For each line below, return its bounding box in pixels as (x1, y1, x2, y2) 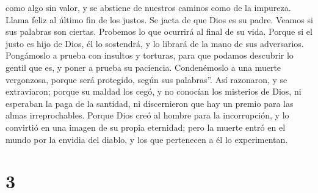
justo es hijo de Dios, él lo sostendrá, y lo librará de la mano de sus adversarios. (5, 37, 304, 49)
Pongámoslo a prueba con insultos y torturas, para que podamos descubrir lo (5, 49, 294, 62)
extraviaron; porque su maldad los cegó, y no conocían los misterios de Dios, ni (5, 85, 302, 98)
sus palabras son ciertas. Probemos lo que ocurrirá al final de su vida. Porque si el (5, 25, 313, 38)
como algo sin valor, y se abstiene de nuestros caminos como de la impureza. (5, 1, 291, 13)
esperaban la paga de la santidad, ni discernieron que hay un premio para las (5, 96, 294, 109)
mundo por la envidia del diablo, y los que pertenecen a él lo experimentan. (5, 133, 288, 145)
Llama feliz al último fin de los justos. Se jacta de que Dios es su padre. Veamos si (5, 13, 313, 26)
